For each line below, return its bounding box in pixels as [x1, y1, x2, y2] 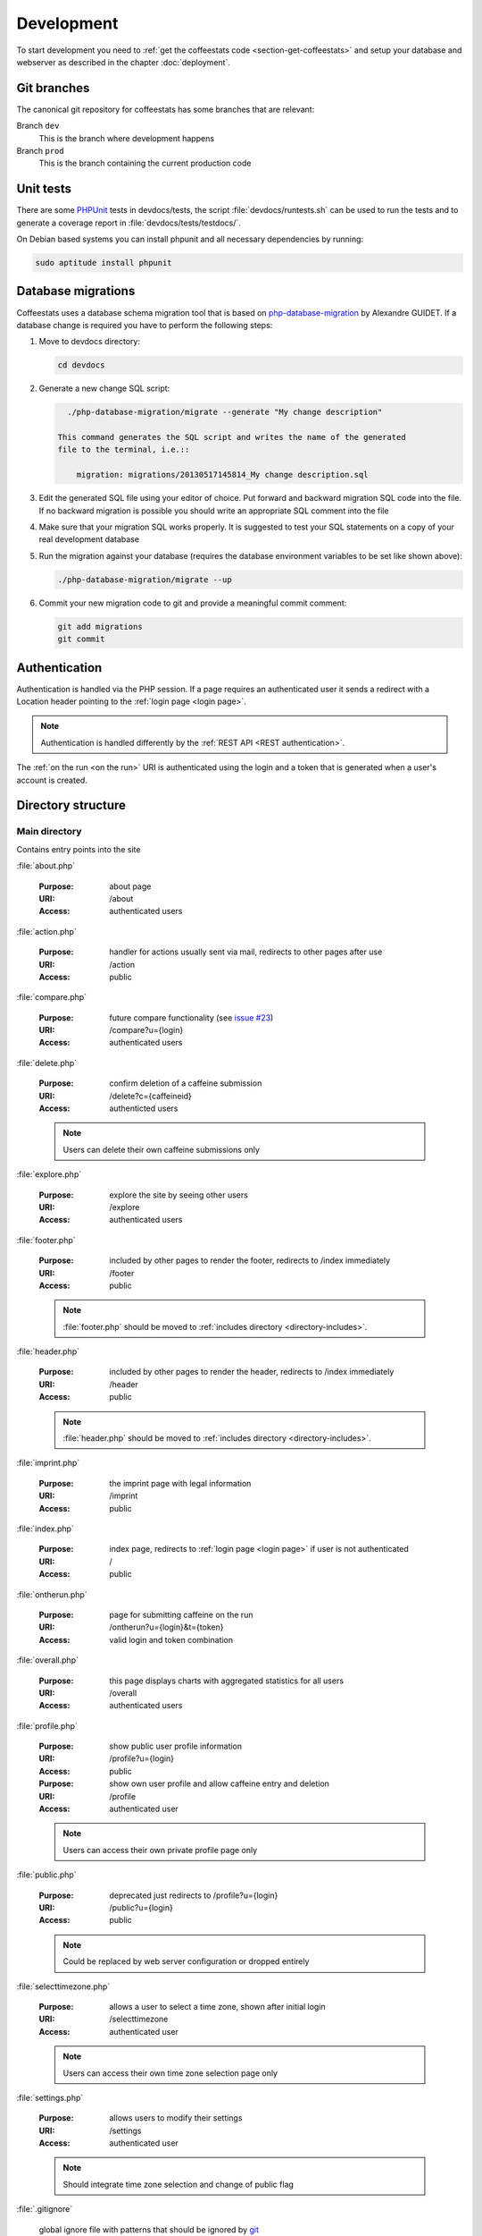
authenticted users [109, 1103, 179, 1114]
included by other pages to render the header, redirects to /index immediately [109, 1367, 395, 1377]
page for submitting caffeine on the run [109, 1609, 253, 1620]
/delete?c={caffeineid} [109, 1090, 192, 1101]
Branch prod [16, 146, 64, 157]
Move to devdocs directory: [38, 336, 140, 347]
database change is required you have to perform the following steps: [16, 319, 273, 330]
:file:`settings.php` [16, 2092, 84, 2103]
